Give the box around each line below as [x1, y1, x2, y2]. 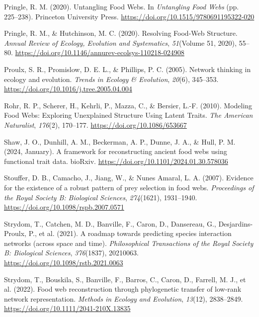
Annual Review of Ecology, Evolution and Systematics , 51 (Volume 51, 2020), [4, 37, 237, 48]
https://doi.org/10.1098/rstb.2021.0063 [4, 257, 123, 268]
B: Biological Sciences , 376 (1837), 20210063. [4, 247, 139, 258]
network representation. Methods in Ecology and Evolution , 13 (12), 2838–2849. [4, 293, 243, 304]
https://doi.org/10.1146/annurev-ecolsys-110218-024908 [15, 47, 184, 58]
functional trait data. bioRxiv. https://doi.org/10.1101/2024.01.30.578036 [4, 156, 228, 166]
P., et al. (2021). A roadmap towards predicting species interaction [28, 228, 232, 238]
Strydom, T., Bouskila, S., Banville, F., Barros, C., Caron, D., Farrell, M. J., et [4, 274, 246, 284]
